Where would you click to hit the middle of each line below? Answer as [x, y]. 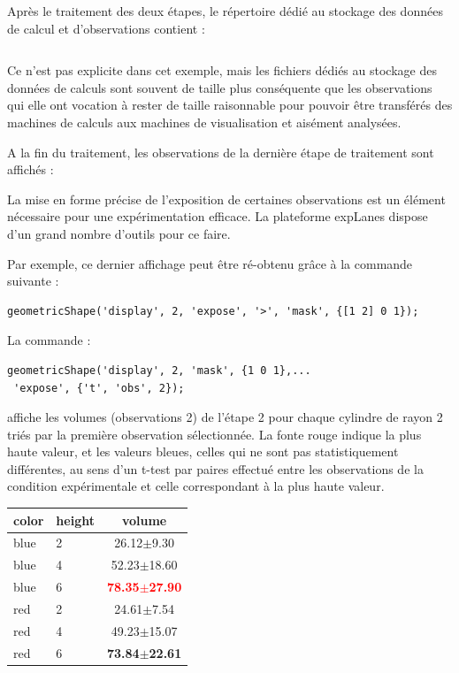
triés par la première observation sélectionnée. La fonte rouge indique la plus [214, 434]
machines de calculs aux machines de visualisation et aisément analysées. [204, 122]
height [75, 520]
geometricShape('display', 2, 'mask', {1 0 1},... [159, 370]
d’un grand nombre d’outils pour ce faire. [119, 233]
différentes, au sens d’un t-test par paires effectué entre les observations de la [215, 468]
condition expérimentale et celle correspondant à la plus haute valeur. [196, 486]
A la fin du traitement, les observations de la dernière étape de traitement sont [221, 152]
